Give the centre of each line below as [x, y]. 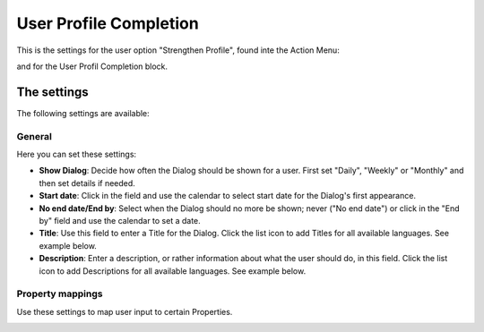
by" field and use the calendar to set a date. [120, 220]
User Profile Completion [108, 23]
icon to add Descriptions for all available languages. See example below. [173, 271]
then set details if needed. [87, 183]
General [35, 136]
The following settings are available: [83, 113]
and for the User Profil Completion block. [92, 66]
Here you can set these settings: [77, 154]
